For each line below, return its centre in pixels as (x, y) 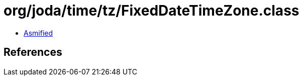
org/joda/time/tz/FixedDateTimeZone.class (151, 11)
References (33, 52)
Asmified (38, 33)
